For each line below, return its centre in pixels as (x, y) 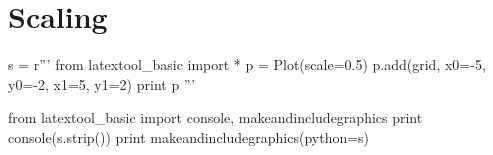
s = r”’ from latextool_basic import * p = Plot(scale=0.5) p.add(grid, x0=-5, (247, 64)
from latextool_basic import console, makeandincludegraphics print (215, 117)
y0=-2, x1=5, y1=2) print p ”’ (102, 83)
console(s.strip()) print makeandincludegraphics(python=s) (189, 136)
